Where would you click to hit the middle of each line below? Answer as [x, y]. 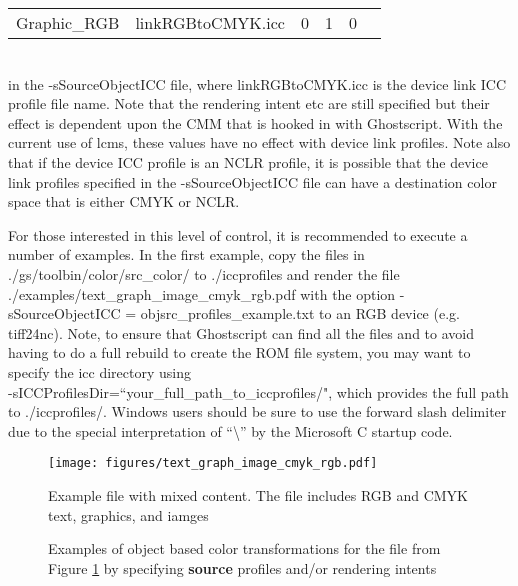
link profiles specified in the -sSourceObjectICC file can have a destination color [252, 181]
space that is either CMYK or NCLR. [124, 201]
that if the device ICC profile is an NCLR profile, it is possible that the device [248, 161]
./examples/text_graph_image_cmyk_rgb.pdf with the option [202, 293]
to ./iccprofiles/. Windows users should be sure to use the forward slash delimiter [257, 411]
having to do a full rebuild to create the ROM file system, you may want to [239, 352]
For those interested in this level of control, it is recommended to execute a [238, 234]
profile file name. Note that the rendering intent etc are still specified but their [249, 103]
